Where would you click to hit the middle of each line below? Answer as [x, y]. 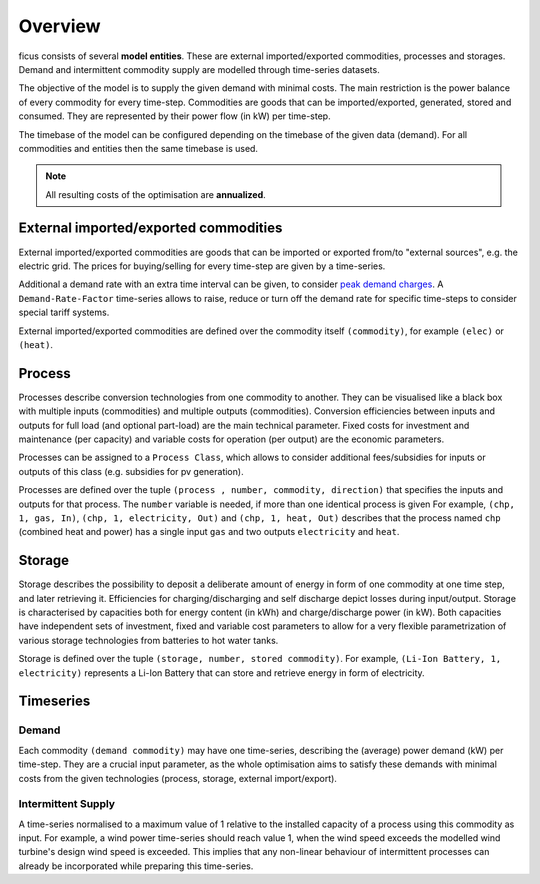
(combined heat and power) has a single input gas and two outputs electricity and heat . [209, 532]
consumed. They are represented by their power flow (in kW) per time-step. [174, 116]
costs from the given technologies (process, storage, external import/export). [177, 778]
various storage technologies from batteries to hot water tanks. [148, 640]
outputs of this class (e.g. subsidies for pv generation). [131, 471]
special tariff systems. [64, 312]
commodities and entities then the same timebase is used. [138, 148]
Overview [59, 26]
